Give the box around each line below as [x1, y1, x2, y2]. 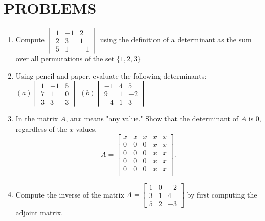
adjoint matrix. [15, 207, 63, 217]
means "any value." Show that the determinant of [84, 113, 238, 124]
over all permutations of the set [15, 53, 115, 64]
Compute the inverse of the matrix [15, 189, 124, 200]
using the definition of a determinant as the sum [100, 34, 252, 45]
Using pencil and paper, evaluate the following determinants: [15, 70, 207, 81]
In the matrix [15, 113, 58, 124]
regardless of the [15, 123, 67, 134]
